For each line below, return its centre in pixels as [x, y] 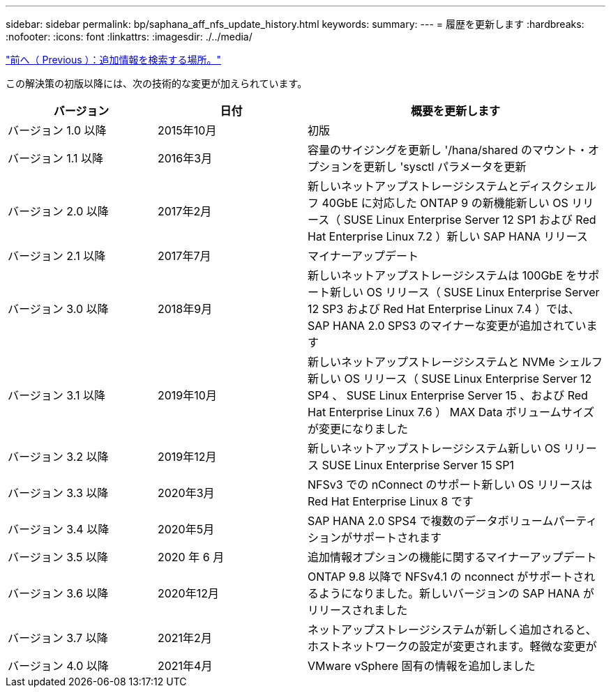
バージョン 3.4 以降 [59, 529]
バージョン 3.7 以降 [58, 638]
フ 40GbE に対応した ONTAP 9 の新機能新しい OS [438, 203]
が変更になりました [358, 429]
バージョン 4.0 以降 [58, 666]
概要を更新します [455, 111]
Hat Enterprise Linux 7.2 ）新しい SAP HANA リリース [448, 236]
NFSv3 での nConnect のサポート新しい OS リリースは [450, 485]
